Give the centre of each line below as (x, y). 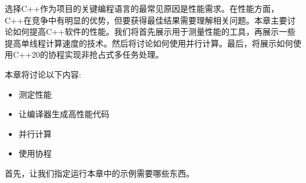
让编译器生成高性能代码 (64, 114)
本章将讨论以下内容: (43, 74)
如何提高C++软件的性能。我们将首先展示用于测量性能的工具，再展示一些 (154, 31)
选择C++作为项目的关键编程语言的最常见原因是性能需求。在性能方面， (142, 8)
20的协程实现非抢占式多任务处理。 (97, 54)
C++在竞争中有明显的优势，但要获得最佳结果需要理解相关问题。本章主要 (146, 20)
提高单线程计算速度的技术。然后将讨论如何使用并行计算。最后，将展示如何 (149, 43)
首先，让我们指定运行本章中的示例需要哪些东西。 (99, 173)
